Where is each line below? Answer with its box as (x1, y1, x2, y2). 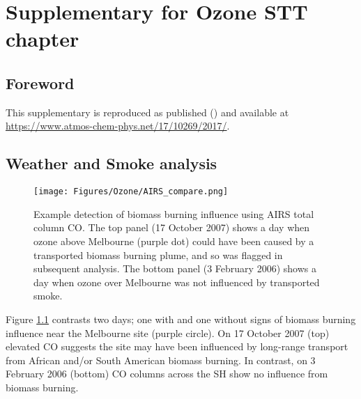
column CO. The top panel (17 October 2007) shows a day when (33, 220, 310, 235)
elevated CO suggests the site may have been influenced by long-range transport (6, 339, 348, 354)
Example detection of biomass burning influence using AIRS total (33, 206, 314, 221)
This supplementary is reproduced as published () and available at (6, 104, 289, 119)
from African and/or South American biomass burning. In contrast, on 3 (6, 352, 316, 367)
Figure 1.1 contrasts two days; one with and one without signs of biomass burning (6, 311, 356, 326)
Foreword (6, 72, 75, 93)
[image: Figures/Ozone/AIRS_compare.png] (33, 187, 229, 197)
